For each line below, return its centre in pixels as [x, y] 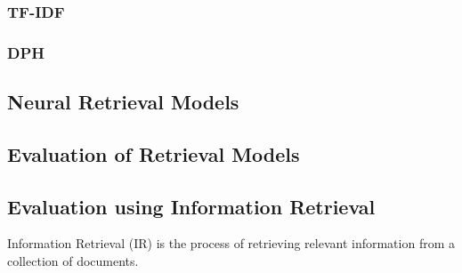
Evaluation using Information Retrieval [191, 206]
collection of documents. [73, 261]
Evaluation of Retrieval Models [154, 153]
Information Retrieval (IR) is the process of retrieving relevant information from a [231, 243]
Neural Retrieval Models [123, 102]
